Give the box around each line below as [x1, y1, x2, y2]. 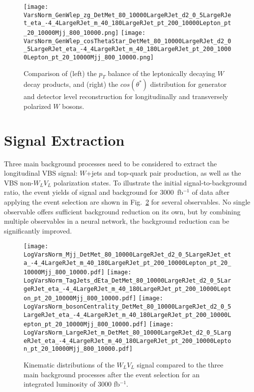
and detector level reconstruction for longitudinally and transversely [24, 91, 228, 102]
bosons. [62, 101, 85, 111]
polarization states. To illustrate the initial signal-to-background [54, 177, 247, 187]
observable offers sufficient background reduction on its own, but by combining [4, 206, 241, 216]
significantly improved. [4, 225, 72, 235]
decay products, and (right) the [24, 79, 118, 89]
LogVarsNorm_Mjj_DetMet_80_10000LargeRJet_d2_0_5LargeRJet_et [24, 251, 231, 259]
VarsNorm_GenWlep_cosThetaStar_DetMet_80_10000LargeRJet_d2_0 [24, 37, 231, 45]
